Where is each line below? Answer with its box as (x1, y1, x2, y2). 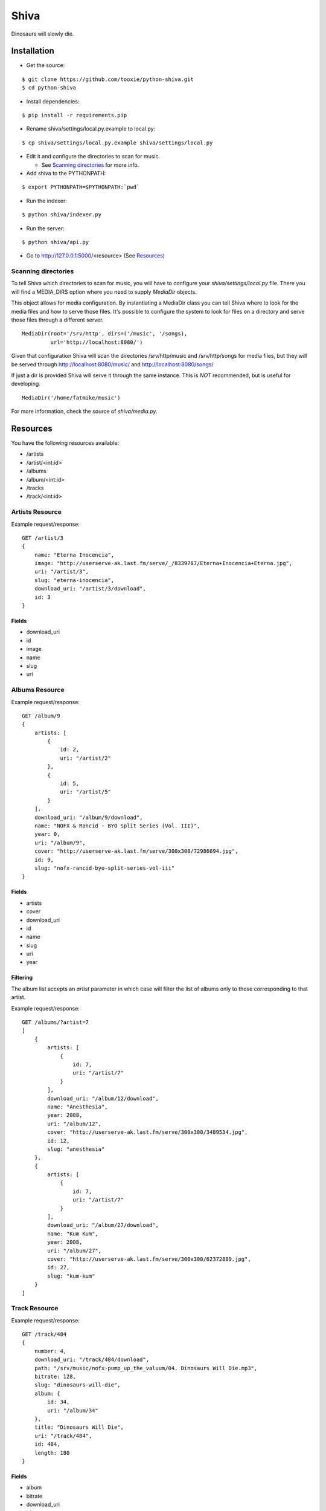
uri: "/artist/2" (60, 754, 112, 762)
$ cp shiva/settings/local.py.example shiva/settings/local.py (22, 139, 213, 146)
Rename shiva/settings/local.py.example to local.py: (26, 125, 156, 132)
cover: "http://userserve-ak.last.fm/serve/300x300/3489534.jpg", (47, 1129, 248, 1136)
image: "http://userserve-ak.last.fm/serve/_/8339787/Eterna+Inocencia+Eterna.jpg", (34, 560, 293, 567)
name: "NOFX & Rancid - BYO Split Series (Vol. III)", (34, 823, 200, 829)
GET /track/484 (22, 1331, 67, 1338)
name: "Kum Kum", (47, 1230, 99, 1237)
